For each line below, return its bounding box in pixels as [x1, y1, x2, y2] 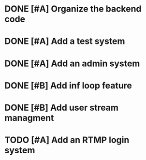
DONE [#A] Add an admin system [4, 58, 140, 69]
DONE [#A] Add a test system [4, 36, 125, 47]
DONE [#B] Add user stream [4, 102, 119, 113]
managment [4, 112, 54, 123]
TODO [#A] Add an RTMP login [4, 134, 130, 145]
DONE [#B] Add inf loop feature [4, 80, 132, 91]
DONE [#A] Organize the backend [4, 3, 142, 15]
